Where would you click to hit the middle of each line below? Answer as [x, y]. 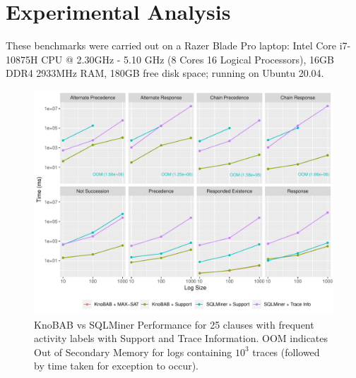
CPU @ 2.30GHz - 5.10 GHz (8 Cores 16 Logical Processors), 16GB [188, 59]
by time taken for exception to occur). [117, 366]
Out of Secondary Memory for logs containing [133, 352]
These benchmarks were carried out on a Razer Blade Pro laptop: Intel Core [171, 45]
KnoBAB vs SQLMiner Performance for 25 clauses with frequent [174, 324]
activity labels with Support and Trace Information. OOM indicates [181, 338]
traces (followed [286, 352]
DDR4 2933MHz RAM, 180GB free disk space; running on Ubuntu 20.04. [165, 73]
